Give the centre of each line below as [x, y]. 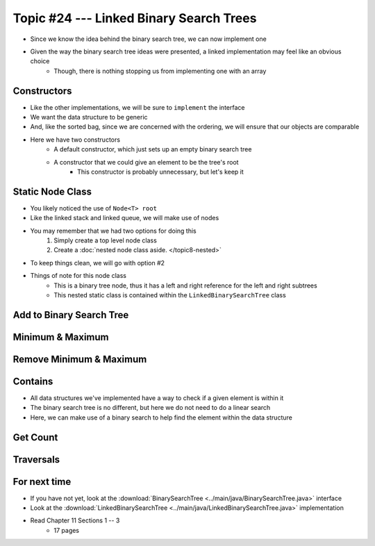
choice [40, 61]
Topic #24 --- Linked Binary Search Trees [135, 18]
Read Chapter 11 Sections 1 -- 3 [75, 520]
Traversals [36, 460]
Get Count [35, 437]
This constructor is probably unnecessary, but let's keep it [161, 172]
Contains [33, 381]
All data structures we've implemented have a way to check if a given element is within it [157, 398]
